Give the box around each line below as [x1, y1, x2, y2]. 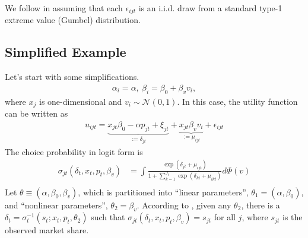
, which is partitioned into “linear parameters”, [78, 185, 249, 198]
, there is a [241, 198, 280, 211]
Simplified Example [5, 43, 126, 61]
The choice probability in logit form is [5, 145, 143, 157]
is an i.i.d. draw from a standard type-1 [138, 2, 282, 14]
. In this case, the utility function [177, 95, 298, 107]
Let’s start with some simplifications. [5, 70, 139, 83]
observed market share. [5, 224, 89, 236]
